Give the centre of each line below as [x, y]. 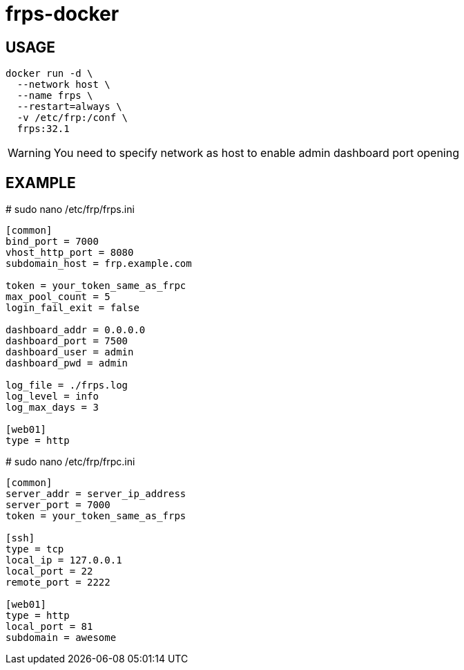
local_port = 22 [49, 571]
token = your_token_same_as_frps [96, 516]
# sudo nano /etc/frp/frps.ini [70, 210]
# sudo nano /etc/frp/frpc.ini [70, 462]
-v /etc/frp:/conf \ [72, 118]
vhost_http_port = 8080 [70, 253]
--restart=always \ [69, 107]
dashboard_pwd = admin [67, 363]
